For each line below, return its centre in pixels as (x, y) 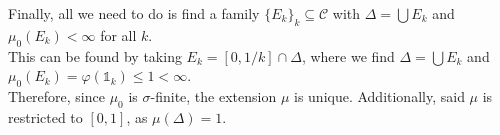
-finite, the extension (213, 95)
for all (118, 34)
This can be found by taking (95, 55)
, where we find (348, 55)
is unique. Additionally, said (379, 95)
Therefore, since (56, 95)
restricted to (45, 116)
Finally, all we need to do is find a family (134, 13)
